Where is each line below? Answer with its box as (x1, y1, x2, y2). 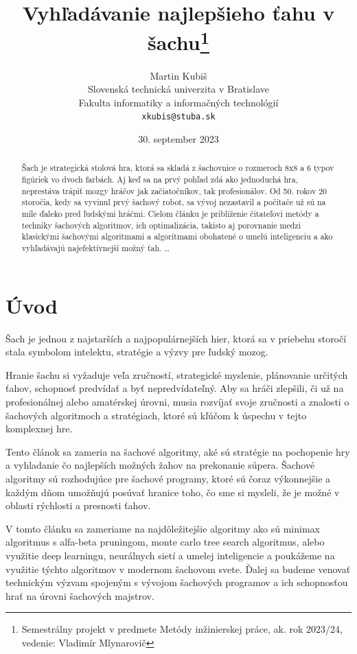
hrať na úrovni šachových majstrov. (5, 588, 154, 603)
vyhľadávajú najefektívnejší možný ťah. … (21, 242, 170, 254)
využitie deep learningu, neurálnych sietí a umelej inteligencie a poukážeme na (5, 548, 335, 562)
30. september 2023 (138, 132, 219, 146)
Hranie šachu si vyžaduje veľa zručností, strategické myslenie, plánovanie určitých (5, 367, 348, 382)
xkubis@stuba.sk (141, 112, 216, 122)
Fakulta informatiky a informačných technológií (78, 95, 279, 109)
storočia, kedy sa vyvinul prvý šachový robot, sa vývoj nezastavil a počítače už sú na (21, 196, 326, 208)
